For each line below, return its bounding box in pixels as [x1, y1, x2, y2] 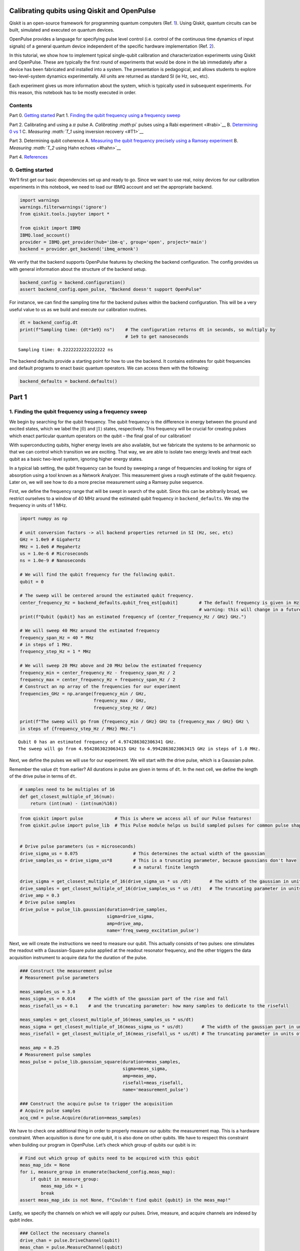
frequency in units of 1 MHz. [9, 502, 67, 508]
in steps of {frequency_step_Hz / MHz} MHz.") [19, 726, 136, 732]
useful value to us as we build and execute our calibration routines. [9, 306, 147, 312]
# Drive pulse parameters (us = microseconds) [19, 844, 136, 849]
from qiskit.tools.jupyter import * [19, 211, 110, 217]
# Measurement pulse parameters [19, 975, 99, 981]
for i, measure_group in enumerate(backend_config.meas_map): [19, 1169, 175, 1175]
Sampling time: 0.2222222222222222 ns [18, 347, 113, 353]
